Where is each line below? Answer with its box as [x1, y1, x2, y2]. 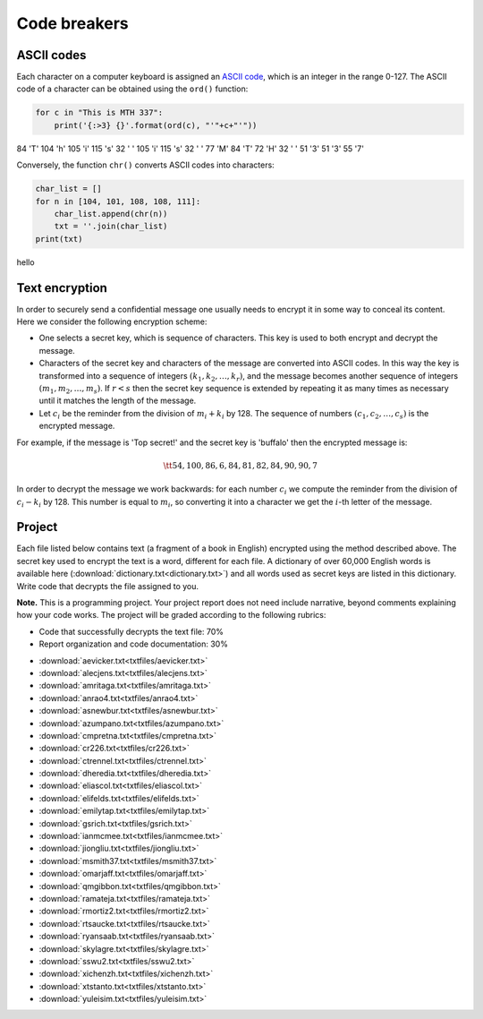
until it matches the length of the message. [38, 395, 197, 407]
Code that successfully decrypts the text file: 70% [38, 626, 224, 637]
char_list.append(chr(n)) [54, 209, 168, 218]
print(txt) [35, 234, 83, 244]
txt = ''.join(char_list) [54, 221, 168, 232]
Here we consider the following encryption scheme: [16, 316, 208, 327]
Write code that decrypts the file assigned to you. [16, 580, 199, 591]
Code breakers [16, 13, 129, 33]
